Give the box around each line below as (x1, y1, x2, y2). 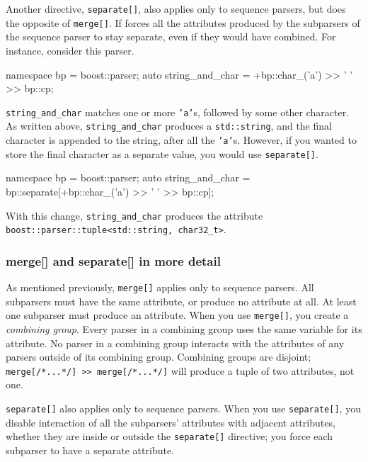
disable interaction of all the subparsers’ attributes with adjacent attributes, (6, 415, 335, 429)
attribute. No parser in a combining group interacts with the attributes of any (6, 335, 345, 350)
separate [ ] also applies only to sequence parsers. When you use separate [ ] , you (6, 400, 361, 415)
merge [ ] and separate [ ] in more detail (6, 252, 221, 269)
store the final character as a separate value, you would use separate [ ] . (6, 146, 318, 161)
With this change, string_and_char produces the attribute (6, 208, 263, 222)
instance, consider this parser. (6, 43, 134, 57)
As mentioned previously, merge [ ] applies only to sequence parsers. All (6, 280, 314, 295)
